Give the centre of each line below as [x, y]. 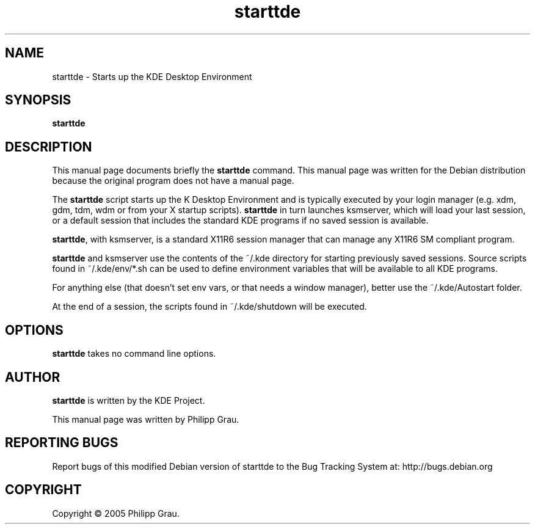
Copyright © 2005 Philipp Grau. [116, 513]
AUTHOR [33, 377]
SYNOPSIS [38, 100]
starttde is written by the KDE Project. [129, 400]
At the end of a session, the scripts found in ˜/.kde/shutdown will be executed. [209, 307]
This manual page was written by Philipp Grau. [146, 419]
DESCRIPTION [49, 147]
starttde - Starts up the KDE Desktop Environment [152, 76]
